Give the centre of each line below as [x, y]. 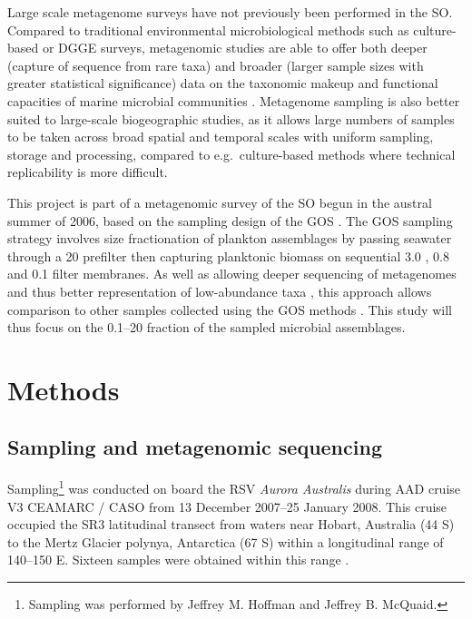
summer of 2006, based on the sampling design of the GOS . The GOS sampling [230, 220]
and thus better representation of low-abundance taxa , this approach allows [220, 291]
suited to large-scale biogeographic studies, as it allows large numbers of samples [231, 118]
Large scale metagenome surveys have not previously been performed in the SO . [230, 12]
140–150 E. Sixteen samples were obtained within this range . [178, 560]
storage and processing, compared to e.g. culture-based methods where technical [231, 154]
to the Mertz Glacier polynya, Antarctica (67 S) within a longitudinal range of [226, 541]
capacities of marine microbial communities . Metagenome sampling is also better [234, 100]
